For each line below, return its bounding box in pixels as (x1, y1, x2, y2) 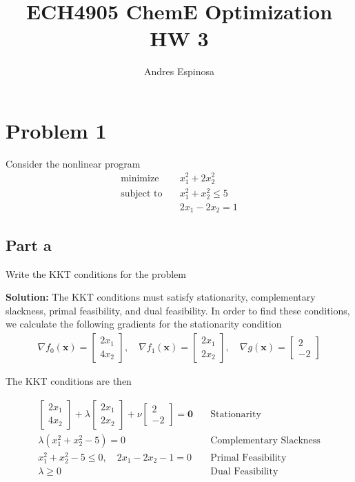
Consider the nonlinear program (6, 156, 141, 170)
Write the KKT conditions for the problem (6, 266, 186, 281)
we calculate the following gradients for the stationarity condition (6, 317, 282, 331)
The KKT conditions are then (6, 374, 132, 388)
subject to (121, 188, 163, 199)
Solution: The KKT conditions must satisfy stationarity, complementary (6, 290, 316, 304)
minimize (121, 173, 159, 183)
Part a (6, 234, 52, 255)
